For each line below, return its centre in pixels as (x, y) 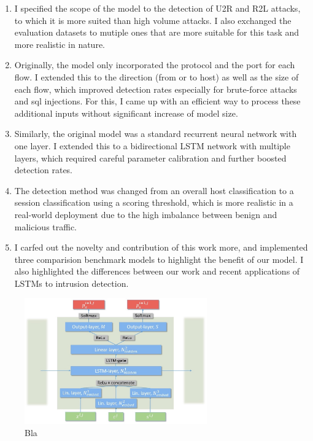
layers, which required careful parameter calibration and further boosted (150, 158)
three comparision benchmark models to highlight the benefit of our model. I (159, 259)
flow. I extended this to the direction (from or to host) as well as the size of (156, 76)
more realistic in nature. (60, 44)
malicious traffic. (46, 226)
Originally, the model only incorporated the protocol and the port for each (155, 65)
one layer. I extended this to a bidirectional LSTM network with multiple (152, 145)
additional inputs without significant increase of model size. (126, 113)
